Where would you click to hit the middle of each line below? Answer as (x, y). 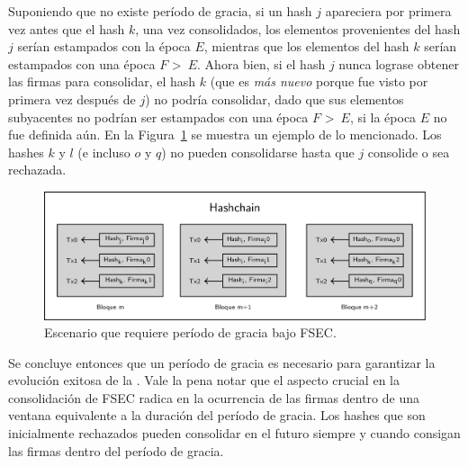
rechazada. (37, 170)
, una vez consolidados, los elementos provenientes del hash (298, 28)
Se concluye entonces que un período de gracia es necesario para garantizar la (222, 362)
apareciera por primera (388, 11)
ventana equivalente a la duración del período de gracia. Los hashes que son (217, 415)
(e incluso (104, 152)
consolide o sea (409, 152)
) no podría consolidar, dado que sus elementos (274, 99)
